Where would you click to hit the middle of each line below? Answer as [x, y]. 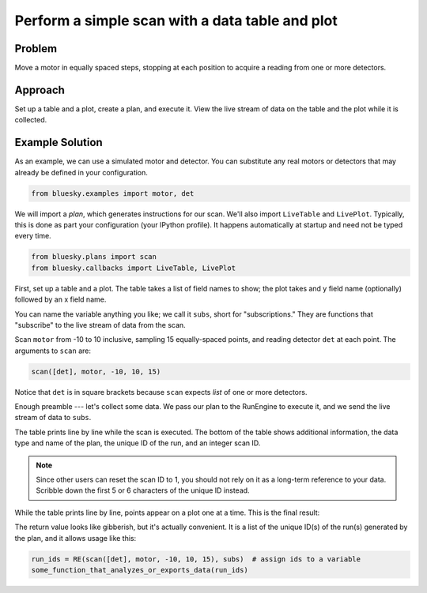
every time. [33, 236]
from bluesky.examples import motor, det [113, 193]
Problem [36, 49]
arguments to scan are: [53, 351]
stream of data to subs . [53, 418]
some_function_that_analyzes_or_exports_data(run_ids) [140, 570]
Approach [40, 90]
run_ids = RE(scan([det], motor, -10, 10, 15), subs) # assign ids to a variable [196, 559]
